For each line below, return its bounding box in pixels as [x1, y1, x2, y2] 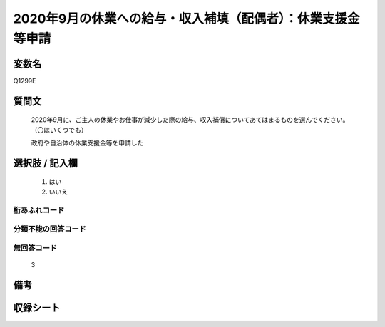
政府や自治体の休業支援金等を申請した [31, 139, 144, 147]
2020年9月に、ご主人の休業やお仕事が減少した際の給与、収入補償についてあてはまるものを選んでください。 [31, 115, 349, 124]
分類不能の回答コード [13, 224, 87, 234]
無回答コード [13, 243, 58, 253]
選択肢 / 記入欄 [13, 157, 78, 169]
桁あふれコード [13, 205, 65, 215]
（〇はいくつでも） [31, 125, 88, 134]
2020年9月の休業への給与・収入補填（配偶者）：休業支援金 [13, 11, 360, 26]
